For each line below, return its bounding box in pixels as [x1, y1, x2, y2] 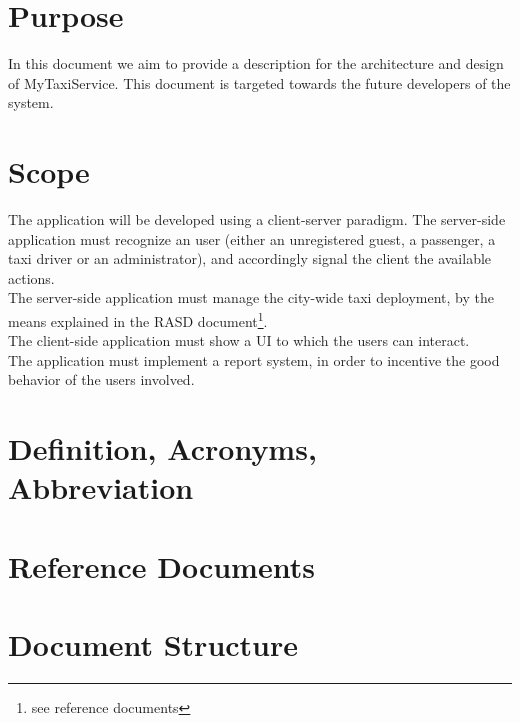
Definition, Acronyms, [8, 428, 317, 469]
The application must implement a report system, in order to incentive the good [8, 349, 500, 370]
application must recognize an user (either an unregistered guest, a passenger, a [8, 228, 496, 249]
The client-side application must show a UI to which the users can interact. [8, 330, 470, 351]
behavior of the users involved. [8, 369, 195, 390]
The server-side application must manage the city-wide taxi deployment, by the [8, 287, 494, 308]
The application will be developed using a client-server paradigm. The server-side [8, 209, 506, 230]
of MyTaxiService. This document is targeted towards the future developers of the [8, 72, 511, 93]
